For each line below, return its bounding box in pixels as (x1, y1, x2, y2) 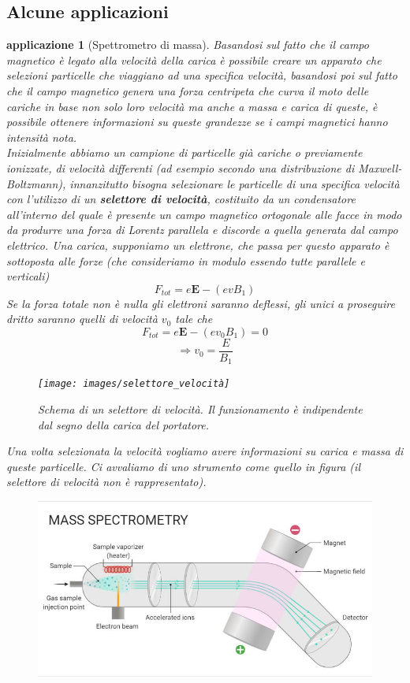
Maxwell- (358, 159, 402, 176)
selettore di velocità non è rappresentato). (6, 473, 207, 490)
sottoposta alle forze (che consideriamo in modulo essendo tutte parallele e (6, 252, 365, 269)
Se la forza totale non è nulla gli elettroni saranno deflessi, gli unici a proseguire (6, 295, 395, 311)
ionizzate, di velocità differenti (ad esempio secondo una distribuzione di (6, 159, 355, 176)
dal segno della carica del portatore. (38, 416, 210, 432)
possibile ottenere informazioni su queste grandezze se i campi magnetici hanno (6, 113, 388, 130)
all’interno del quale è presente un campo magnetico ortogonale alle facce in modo (6, 206, 402, 222)
